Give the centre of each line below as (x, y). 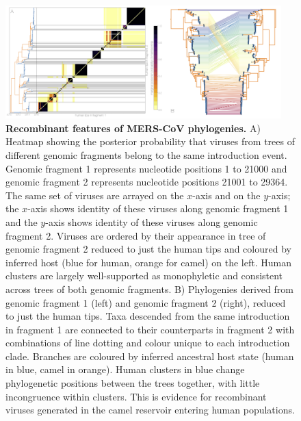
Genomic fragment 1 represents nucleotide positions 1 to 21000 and (146, 168)
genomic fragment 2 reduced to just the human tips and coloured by (148, 249)
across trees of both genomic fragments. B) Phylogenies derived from (149, 289)
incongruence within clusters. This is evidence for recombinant (136, 396)
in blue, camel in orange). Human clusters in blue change (125, 369)
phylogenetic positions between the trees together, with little (133, 383)
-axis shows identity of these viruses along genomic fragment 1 (158, 208)
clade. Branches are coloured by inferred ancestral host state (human (150, 356)
